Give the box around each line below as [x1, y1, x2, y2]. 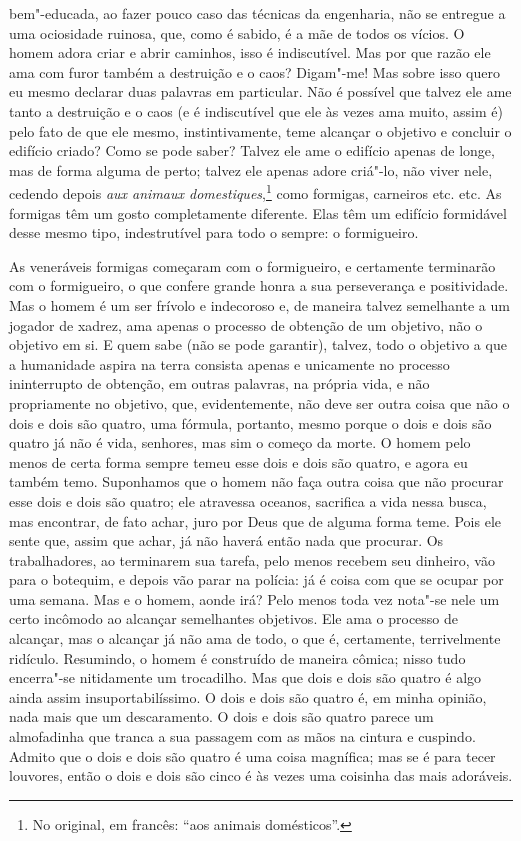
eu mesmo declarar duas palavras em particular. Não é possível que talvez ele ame [9, 81, 512, 102]
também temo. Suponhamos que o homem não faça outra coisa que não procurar [9, 471, 504, 492]
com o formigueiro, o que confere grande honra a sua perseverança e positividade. [9, 275, 509, 296]
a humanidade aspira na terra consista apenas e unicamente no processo [9, 353, 450, 374]
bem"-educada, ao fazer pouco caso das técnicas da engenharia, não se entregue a [9, 3, 506, 23]
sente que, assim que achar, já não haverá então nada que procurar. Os [9, 530, 444, 551]
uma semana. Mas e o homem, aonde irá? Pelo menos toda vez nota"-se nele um [9, 588, 500, 609]
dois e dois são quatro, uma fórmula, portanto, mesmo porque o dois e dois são [9, 412, 492, 433]
